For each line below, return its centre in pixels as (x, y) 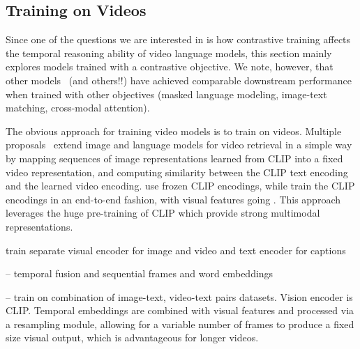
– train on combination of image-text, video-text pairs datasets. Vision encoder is (179, 296)
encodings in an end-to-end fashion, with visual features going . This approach (173, 199)
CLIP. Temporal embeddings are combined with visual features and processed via (180, 310)
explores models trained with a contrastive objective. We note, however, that (170, 67)
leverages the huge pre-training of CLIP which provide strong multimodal (163, 213)
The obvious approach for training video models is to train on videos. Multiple (174, 131)
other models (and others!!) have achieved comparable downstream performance (179, 80)
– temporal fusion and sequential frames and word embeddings (140, 273)
